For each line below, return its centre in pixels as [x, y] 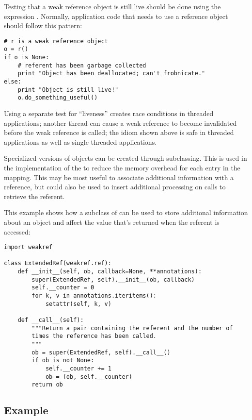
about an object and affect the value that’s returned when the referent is [112, 222]
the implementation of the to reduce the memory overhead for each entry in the [122, 168]
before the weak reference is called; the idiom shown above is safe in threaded [119, 132]
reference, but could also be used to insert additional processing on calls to [115, 187]
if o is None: [27, 58]
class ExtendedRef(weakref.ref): [58, 263]
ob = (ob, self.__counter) [89, 377]
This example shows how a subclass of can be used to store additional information [126, 212]
